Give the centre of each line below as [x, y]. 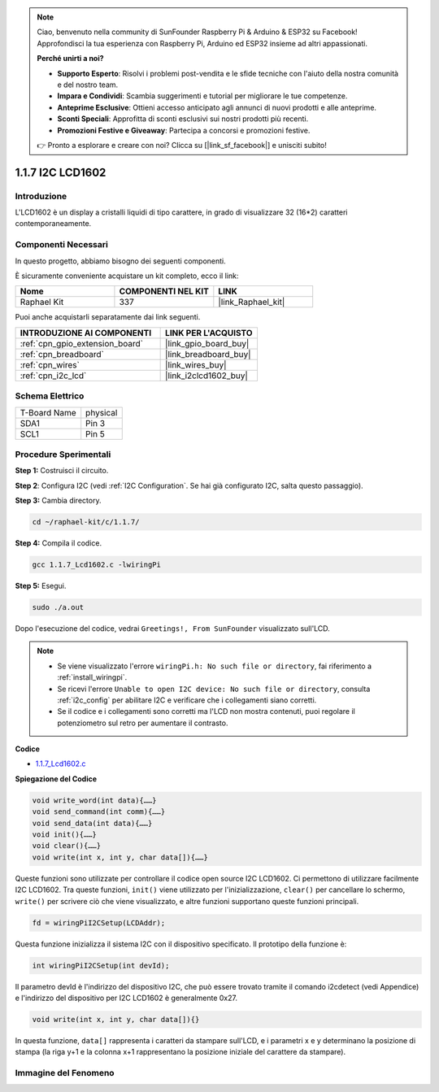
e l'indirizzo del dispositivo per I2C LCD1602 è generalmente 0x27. [126, 998]
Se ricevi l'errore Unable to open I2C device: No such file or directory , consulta [214, 689]
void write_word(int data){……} [95, 800]
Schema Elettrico [50, 396]
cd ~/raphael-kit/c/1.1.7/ [86, 522]
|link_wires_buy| [196, 364]
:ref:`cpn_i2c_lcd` [53, 376]
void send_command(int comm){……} [99, 812]
